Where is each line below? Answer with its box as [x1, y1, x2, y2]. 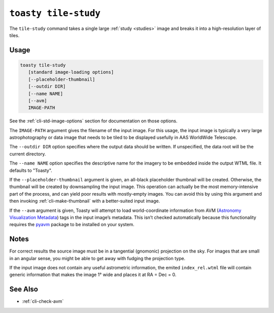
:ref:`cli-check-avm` [22, 298, 64, 304]
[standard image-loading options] [28, 69, 114, 75]
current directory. [9, 150, 46, 157]
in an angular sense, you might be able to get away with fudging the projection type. [9, 255, 186, 261]
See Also [9, 285, 38, 294]
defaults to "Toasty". [9, 167, 53, 173]
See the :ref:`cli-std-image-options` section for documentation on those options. [9, 118, 178, 124]
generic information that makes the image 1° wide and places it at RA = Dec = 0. [9, 272, 177, 278]
